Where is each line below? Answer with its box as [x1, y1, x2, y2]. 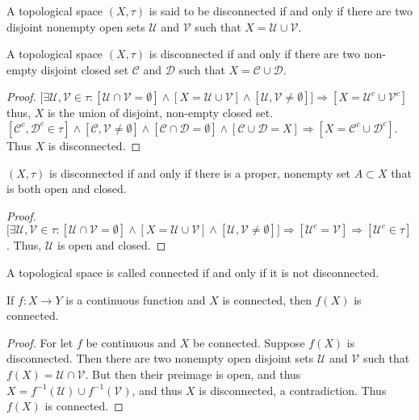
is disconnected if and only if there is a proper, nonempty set [49, 164, 351, 181]
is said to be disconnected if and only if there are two [149, 2, 413, 19]
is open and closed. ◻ [57, 237, 166, 254]
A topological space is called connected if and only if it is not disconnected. [6, 263, 379, 280]
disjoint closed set [40, 61, 129, 78]
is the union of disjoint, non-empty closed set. [47, 104, 274, 121]
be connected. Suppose [193, 334, 305, 351]
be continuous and [86, 334, 177, 351]
